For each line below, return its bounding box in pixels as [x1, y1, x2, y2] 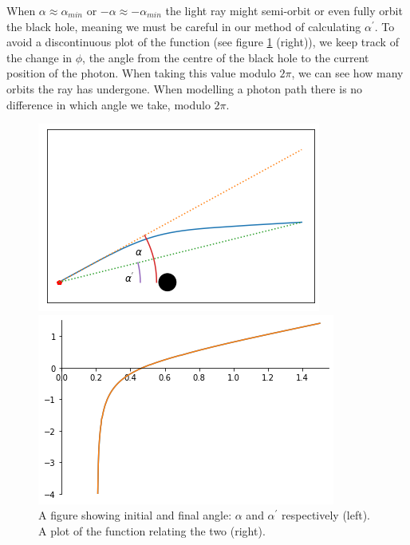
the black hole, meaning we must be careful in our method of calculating [6, 18, 361, 34]
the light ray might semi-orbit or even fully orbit [165, 2, 403, 18]
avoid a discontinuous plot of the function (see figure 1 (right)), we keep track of [6, 34, 399, 50]
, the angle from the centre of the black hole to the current [82, 49, 369, 65]
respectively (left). [282, 507, 371, 523]
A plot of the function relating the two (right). [38, 522, 266, 539]
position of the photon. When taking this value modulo [6, 65, 276, 81]
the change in [6, 49, 73, 65]
